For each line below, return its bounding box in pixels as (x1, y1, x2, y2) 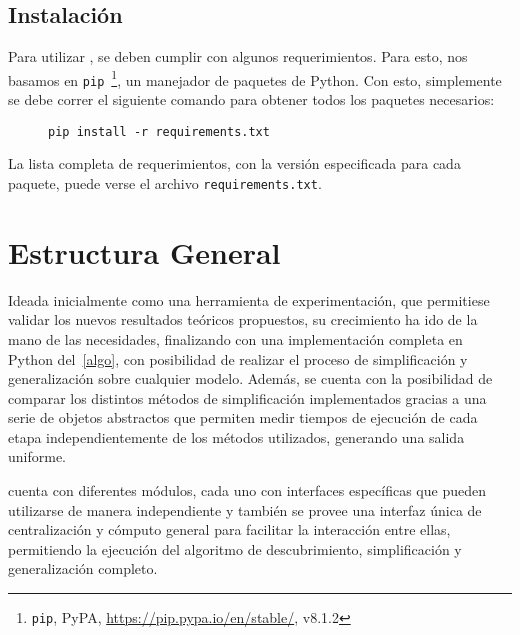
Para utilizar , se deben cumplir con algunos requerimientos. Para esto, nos (8, 46, 468, 67)
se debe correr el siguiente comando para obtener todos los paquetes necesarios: (8, 89, 495, 110)
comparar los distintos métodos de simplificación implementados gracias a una (8, 387, 487, 408)
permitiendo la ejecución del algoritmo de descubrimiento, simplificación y (8, 538, 462, 559)
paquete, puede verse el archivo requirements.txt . (8, 172, 322, 193)
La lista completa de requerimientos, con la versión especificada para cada (8, 153, 461, 174)
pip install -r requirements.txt (48, 124, 270, 139)
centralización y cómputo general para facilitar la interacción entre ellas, (8, 519, 451, 540)
